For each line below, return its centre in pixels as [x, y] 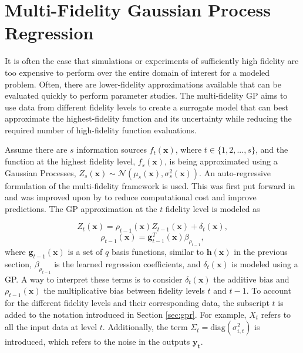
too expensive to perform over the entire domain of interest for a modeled [137, 72]
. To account [269, 290]
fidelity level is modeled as [213, 208]
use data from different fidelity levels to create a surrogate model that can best [147, 107]
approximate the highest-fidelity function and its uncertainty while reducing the [148, 118]
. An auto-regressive [235, 172]
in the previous [261, 252]
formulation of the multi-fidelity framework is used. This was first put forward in [150, 185]
